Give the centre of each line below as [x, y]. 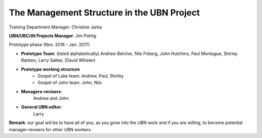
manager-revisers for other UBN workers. [50, 129]
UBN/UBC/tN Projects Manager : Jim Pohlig [53, 36]
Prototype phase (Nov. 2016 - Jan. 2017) [49, 45]
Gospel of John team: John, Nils [70, 83]
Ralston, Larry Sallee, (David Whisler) [58, 60]
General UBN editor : [42, 107]
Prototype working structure [50, 69]
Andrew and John [51, 98]
